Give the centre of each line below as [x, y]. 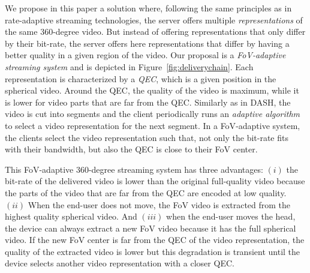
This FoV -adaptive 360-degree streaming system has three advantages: [134, 169]
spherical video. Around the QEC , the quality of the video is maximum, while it [152, 90]
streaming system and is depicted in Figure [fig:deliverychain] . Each [129, 66]
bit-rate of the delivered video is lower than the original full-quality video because [155, 181]
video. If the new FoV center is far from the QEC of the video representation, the [155, 240]
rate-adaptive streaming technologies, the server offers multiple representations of [154, 19]
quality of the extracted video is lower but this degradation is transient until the [153, 251]
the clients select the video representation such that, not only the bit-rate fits [147, 137]
